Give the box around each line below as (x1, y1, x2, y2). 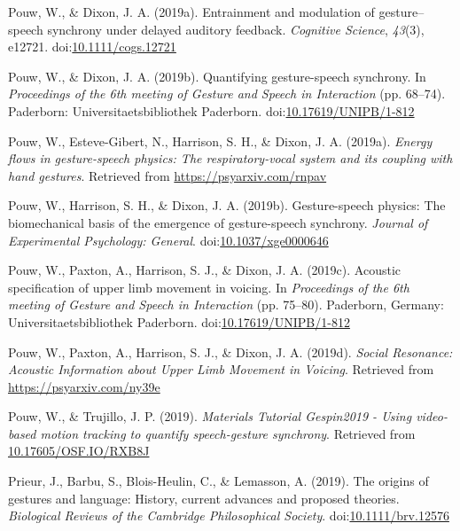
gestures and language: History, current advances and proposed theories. (8, 488, 400, 507)
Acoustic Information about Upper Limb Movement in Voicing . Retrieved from (8, 360, 434, 379)
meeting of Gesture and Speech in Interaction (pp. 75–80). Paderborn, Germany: (8, 295, 444, 314)
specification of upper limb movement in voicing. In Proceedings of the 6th (8, 277, 409, 296)
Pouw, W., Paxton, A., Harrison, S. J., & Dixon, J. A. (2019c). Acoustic (8, 261, 402, 279)
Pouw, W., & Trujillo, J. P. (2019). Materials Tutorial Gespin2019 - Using (8, 407, 412, 426)
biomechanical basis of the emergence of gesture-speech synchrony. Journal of (8, 213, 428, 231)
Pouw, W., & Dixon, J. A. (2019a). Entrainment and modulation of (8, 3, 375, 20)
